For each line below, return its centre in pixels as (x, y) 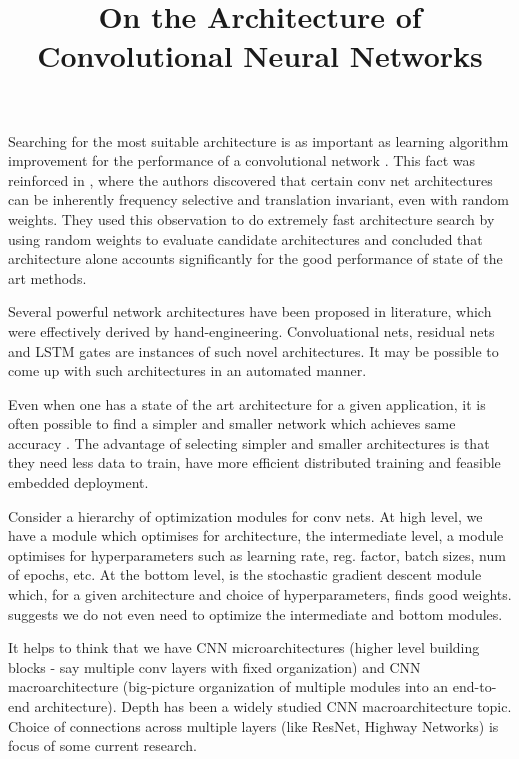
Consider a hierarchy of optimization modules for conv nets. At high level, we (245, 515)
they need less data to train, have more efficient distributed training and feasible (254, 462)
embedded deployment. (78, 482)
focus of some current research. (102, 745)
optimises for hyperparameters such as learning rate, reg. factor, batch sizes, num (257, 554)
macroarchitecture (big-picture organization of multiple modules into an (228, 686)
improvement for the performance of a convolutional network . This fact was (241, 160)
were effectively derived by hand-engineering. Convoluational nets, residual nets (251, 330)
